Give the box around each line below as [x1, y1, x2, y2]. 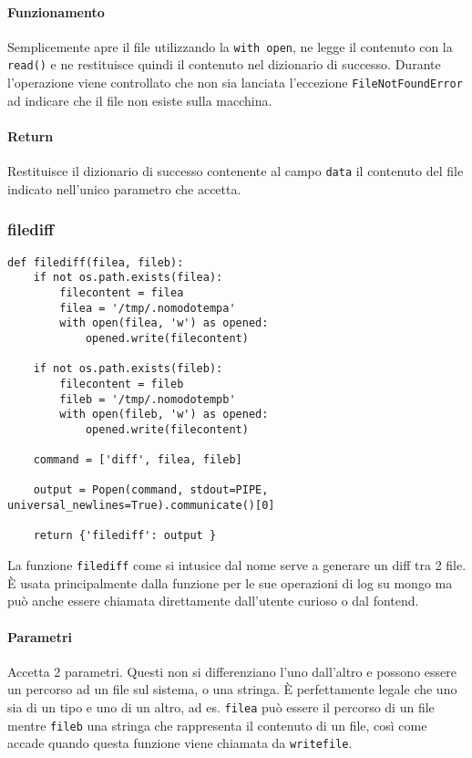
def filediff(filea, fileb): [7, 255, 184, 269]
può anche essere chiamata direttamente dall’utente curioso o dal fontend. [7, 591, 419, 610]
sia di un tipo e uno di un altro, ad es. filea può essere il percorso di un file [7, 697, 435, 716]
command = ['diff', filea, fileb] [33, 453, 242, 467]
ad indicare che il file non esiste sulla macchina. [7, 90, 272, 109]
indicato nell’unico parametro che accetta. [7, 179, 241, 198]
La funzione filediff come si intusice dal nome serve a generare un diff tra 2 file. [7, 556, 467, 575]
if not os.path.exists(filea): [33, 271, 223, 285]
